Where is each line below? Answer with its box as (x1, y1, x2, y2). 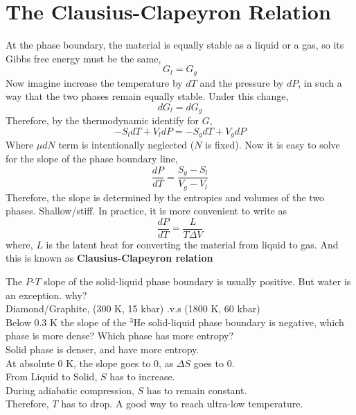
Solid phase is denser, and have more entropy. (6, 341, 199, 356)
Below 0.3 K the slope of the (6, 314, 127, 329)
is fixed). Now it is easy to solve (205, 137, 340, 152)
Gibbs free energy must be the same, (6, 51, 161, 65)
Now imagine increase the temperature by (6, 75, 183, 90)
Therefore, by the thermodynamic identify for (6, 113, 199, 128)
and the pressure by (199, 75, 284, 90)
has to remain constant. (146, 382, 247, 397)
